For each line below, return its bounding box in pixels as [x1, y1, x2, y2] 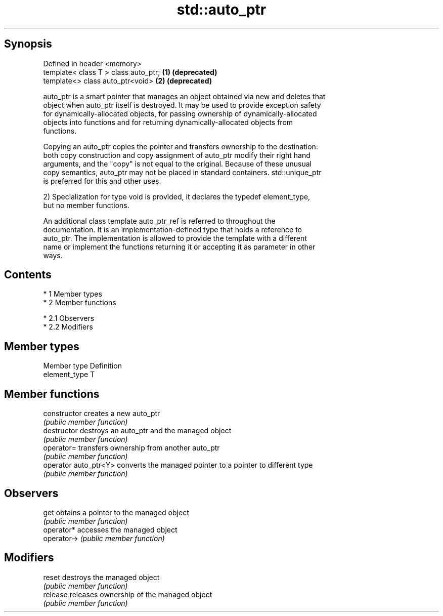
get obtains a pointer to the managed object [43, 508, 189, 517]
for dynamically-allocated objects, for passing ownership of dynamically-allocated [43, 109, 317, 118]
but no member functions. [43, 200, 129, 210]
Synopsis [4, 37, 52, 51]
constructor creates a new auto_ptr [43, 409, 160, 418]
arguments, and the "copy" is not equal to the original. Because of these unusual [43, 159, 312, 168]
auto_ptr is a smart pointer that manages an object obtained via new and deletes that [43, 92, 326, 101]
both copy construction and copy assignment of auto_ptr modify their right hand [43, 150, 311, 159]
